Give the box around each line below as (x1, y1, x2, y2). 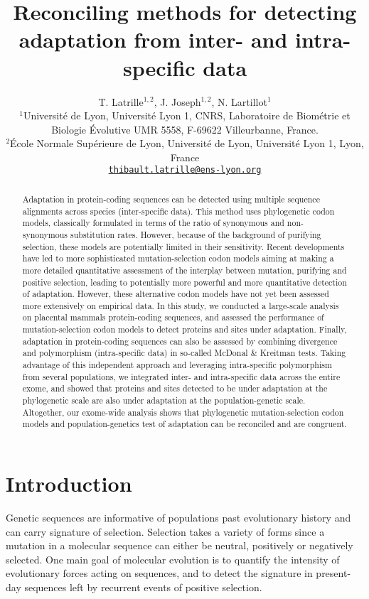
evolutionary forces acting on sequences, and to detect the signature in (6, 566, 313, 581)
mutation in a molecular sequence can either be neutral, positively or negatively (6, 538, 353, 553)
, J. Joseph (154, 94, 201, 109)
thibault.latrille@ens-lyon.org (108, 165, 262, 176)
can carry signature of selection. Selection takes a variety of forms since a (6, 524, 325, 539)
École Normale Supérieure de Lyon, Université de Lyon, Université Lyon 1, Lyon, (10, 136, 364, 151)
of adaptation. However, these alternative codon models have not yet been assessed (22, 288, 329, 300)
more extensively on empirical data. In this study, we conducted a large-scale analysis (22, 299, 339, 311)
